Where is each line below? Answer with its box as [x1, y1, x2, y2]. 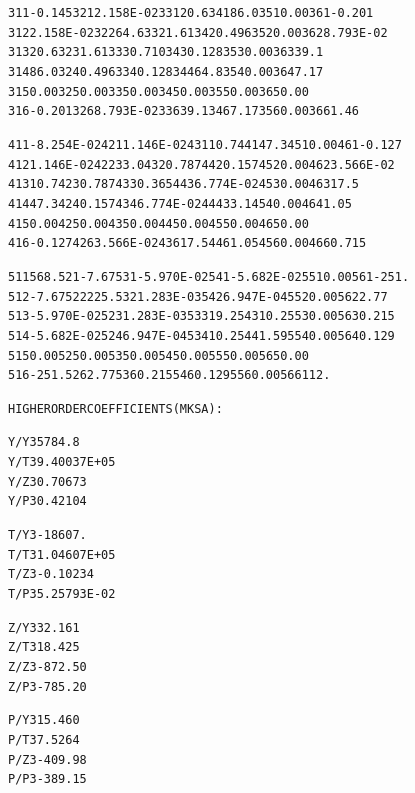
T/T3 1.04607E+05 [8, 547, 116, 562]
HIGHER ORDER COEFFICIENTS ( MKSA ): [8, 401, 223, 416]
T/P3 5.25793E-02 [8, 587, 116, 602]
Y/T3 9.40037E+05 [8, 455, 116, 470]
